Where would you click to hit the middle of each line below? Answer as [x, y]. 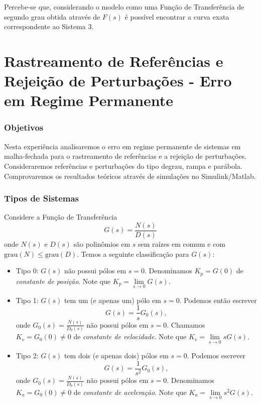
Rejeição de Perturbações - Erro [118, 81]
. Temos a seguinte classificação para [133, 254]
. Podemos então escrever [218, 300]
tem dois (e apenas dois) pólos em [116, 356]
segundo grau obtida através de [52, 16]
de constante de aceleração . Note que [130, 392]
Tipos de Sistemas [42, 198]
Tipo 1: [27, 300]
